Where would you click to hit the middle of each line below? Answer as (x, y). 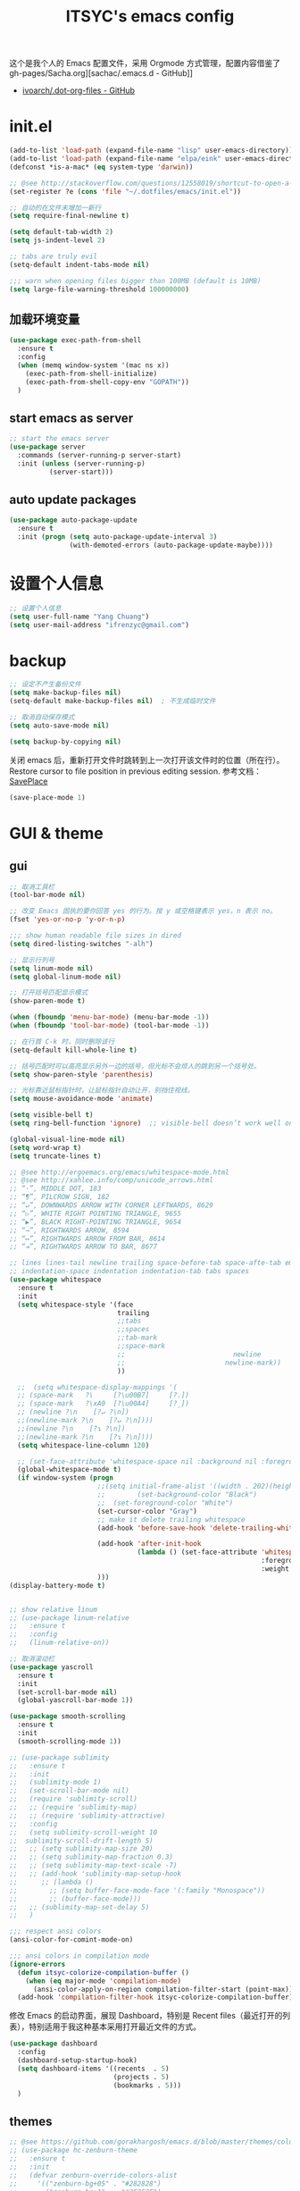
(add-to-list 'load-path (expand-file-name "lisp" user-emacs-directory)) (151, 151)
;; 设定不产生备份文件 (46, 684)
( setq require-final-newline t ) (69, 216)
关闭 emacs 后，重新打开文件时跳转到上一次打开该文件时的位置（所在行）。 (147, 760)
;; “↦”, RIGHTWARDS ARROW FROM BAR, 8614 (87, 1238)
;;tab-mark (137, 1338)
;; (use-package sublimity (59, 1758)
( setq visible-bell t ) (51, 1115)
